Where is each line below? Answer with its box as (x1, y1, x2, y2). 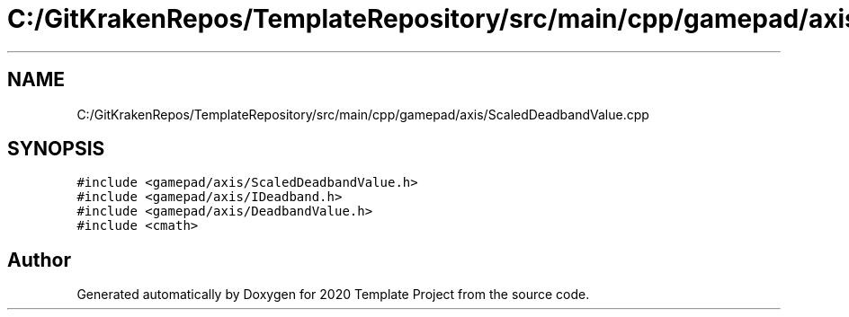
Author (7, 248, 71, 271)
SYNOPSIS (7, 137, 105, 161)
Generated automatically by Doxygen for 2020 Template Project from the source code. (76, 286, 590, 303)
